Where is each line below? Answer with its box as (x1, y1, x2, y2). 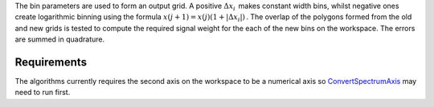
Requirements (14, 55, 88, 69)
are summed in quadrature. (14, 34, 104, 44)
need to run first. (14, 88, 71, 97)
